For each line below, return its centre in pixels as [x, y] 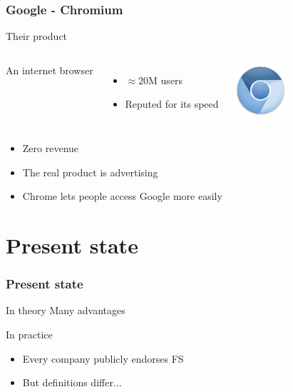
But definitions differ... [72, 382]
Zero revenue [51, 148]
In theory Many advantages [66, 310]
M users [166, 80]
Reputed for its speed [172, 104]
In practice [29, 334]
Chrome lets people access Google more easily [122, 196]
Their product [37, 36]
